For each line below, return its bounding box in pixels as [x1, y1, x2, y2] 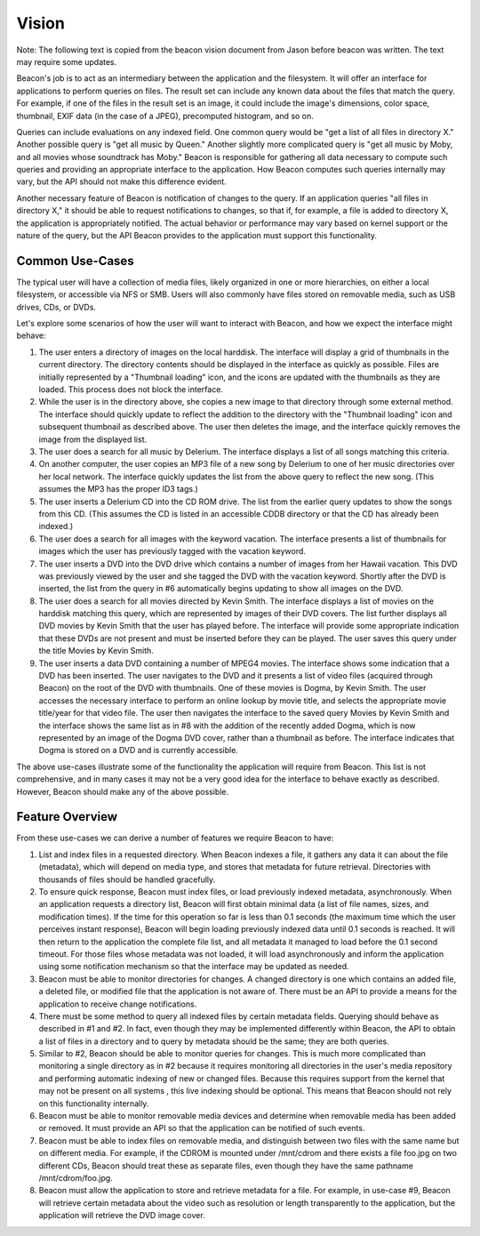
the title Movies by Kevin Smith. [38, 646, 155, 656]
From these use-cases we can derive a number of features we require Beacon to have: [16, 832, 334, 844]
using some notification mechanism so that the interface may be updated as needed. [38, 961, 350, 972]
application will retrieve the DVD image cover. [38, 1210, 205, 1221]
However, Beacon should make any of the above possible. [16, 786, 229, 797]
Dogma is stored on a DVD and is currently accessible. [38, 745, 239, 756]
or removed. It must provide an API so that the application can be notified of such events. [38, 1123, 365, 1134]
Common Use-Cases [16, 253, 134, 269]
